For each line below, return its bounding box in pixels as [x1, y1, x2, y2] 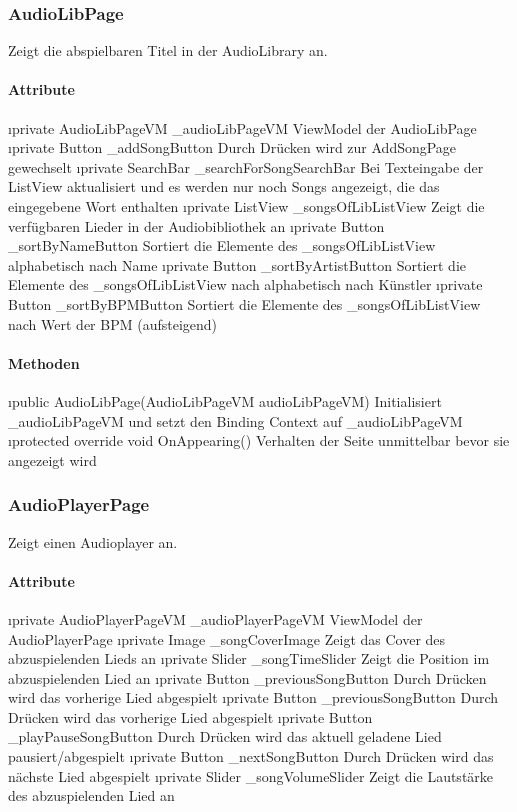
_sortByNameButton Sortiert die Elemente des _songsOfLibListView [8, 235, 436, 256]
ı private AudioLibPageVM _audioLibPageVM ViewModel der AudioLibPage [8, 117, 477, 138]
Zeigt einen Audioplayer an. [8, 531, 178, 552]
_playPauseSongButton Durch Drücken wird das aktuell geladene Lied [8, 726, 442, 747]
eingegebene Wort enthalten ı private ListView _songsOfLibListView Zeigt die [8, 195, 485, 216]
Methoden [8, 352, 80, 373]
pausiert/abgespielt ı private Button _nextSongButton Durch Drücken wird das [8, 746, 494, 767]
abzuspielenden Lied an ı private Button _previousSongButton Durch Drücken [8, 667, 487, 688]
